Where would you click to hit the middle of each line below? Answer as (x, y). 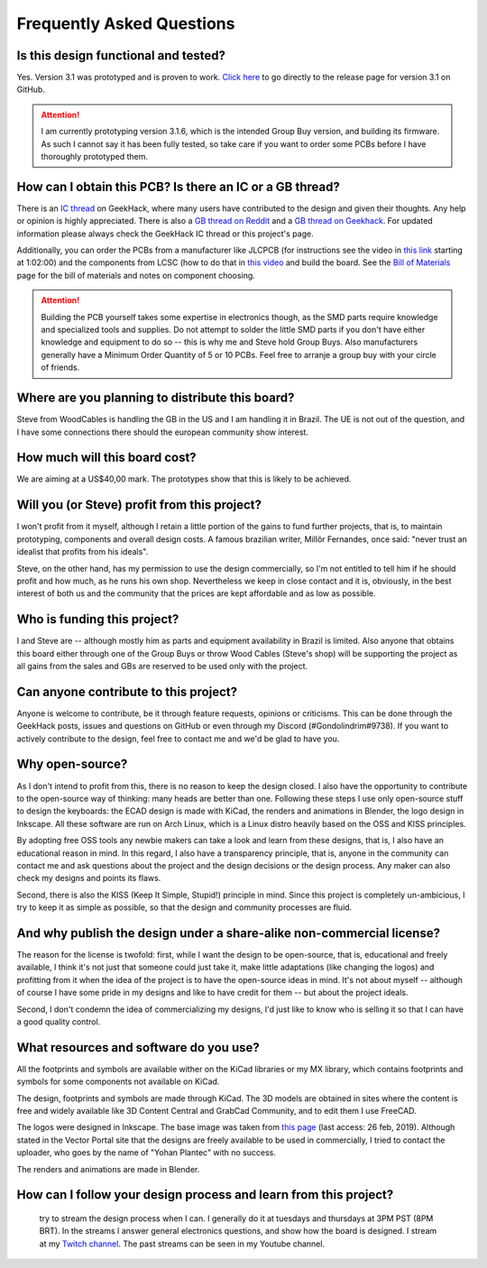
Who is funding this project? (98, 619)
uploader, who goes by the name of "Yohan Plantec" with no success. (147, 1153)
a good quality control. (59, 1021)
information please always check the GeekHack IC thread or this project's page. (165, 234)
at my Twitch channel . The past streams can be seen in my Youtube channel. (182, 1244)
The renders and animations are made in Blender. (108, 1169)
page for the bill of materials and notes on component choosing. (136, 275)
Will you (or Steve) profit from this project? (139, 505)
